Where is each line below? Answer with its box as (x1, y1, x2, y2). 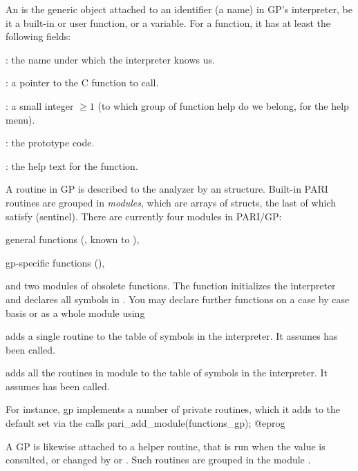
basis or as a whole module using (6, 305, 145, 320)
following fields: (6, 29, 71, 44)
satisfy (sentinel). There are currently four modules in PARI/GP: (6, 209, 282, 223)
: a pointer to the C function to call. (6, 75, 159, 90)
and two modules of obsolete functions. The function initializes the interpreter (6, 278, 336, 293)
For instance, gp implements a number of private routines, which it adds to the (6, 402, 341, 416)
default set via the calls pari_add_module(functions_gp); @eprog (6, 416, 285, 430)
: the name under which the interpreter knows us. (6, 52, 215, 66)
